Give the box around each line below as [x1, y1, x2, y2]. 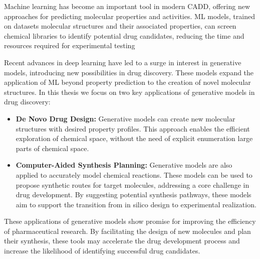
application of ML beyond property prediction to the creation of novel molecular [4, 77, 251, 87]
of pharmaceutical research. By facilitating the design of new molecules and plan [4, 225, 251, 236]
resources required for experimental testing [4, 40, 135, 51]
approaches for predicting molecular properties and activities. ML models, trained [4, 11, 255, 21]
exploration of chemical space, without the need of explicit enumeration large [16, 133, 253, 144]
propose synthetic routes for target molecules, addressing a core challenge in [16, 179, 249, 190]
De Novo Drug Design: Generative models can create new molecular [16, 113, 235, 123]
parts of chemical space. [16, 143, 89, 153]
